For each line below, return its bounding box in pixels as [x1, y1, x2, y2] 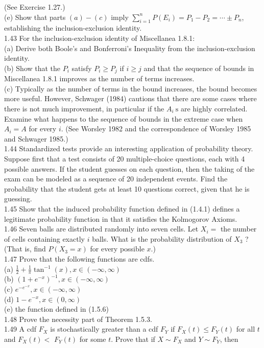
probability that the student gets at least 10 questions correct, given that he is [4, 183, 250, 194]
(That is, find [4, 243, 46, 254]
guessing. [4, 193, 32, 204]
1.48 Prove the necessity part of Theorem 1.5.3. [4, 313, 152, 324]
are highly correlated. [180, 103, 248, 113]
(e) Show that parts [4, 11, 66, 22]
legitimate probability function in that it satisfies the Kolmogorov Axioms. [4, 213, 237, 224]
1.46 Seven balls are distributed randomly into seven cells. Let [4, 223, 199, 234]
